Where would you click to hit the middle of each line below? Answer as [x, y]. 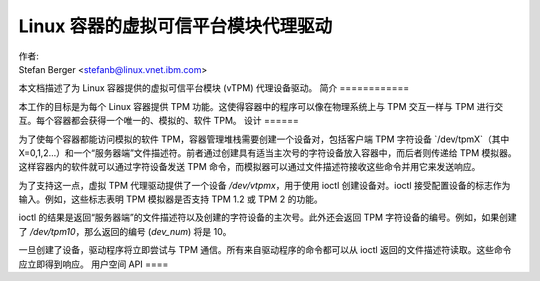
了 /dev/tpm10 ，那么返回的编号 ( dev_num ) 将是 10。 [125, 231]
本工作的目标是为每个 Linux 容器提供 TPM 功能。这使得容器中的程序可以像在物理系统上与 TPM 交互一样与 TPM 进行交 [261, 106]
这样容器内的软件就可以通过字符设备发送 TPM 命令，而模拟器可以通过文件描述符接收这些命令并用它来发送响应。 [249, 167]
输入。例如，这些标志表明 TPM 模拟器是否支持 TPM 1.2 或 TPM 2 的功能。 [171, 199]
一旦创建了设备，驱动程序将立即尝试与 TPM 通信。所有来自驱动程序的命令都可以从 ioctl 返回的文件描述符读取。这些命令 [265, 250]
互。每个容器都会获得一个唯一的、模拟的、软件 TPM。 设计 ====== [159, 121]
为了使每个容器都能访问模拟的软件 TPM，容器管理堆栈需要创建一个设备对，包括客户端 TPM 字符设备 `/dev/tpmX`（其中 [264, 139]
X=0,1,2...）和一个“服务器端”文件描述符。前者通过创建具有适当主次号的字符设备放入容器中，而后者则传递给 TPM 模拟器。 [267, 152]
